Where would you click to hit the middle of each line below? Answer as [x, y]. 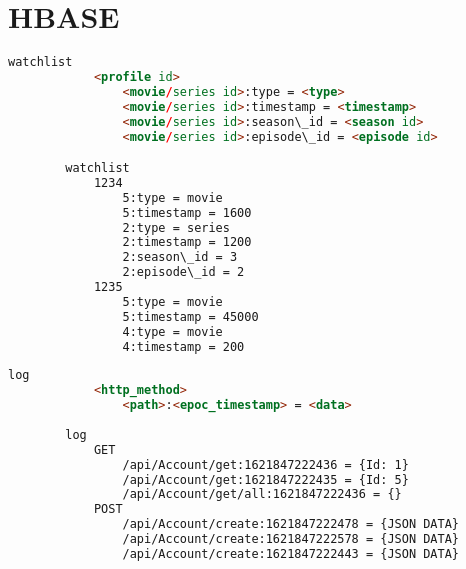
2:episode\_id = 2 [183, 272]
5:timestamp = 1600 [187, 212]
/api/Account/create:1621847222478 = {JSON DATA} [291, 524]
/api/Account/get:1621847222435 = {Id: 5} [265, 479]
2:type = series [176, 227]
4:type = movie [172, 331]
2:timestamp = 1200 [187, 242]
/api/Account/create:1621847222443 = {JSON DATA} [291, 553]
